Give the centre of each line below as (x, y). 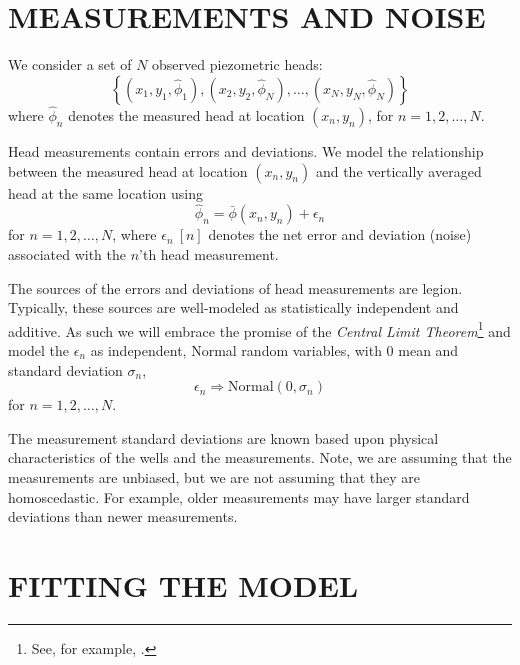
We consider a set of (70, 64)
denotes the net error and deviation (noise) (340, 234)
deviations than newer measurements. (123, 516)
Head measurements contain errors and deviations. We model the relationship (246, 150)
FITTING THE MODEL (183, 584)
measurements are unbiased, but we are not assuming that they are (214, 476)
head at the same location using (105, 192)
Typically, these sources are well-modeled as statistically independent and (233, 307)
